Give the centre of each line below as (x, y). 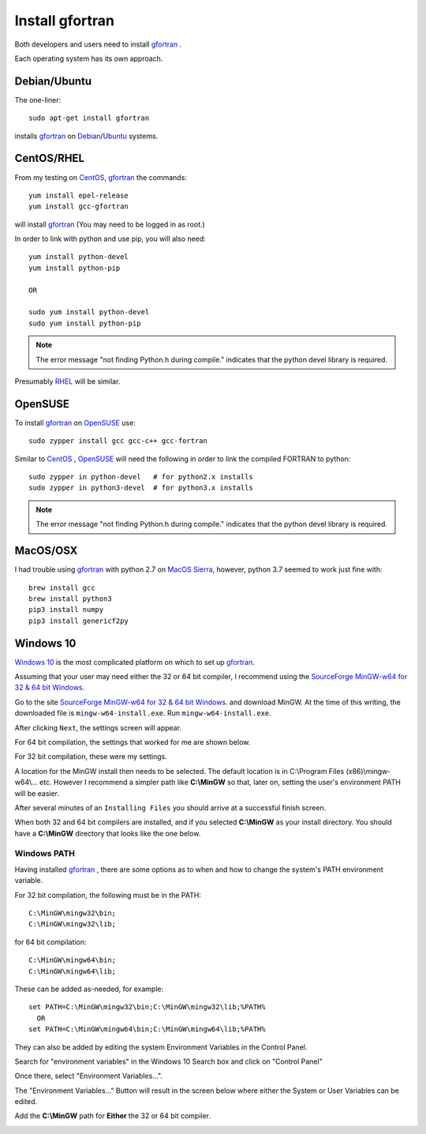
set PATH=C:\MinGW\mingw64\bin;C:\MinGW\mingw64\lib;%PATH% (147, 1029)
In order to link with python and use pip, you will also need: (110, 239)
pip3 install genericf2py (79, 621)
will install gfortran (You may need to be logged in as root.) (110, 224)
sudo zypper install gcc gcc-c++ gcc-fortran (118, 441)
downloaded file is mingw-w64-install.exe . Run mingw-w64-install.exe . (143, 713)
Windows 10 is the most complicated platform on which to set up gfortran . (135, 662)
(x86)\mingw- (368, 771)
